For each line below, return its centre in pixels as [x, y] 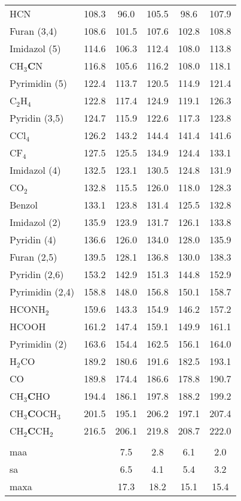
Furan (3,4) [33, 31]
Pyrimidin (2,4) [42, 292]
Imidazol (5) [35, 48]
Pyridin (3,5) [37, 118]
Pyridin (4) [33, 239]
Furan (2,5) [33, 257]
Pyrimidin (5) [38, 83]
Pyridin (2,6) [37, 274]
